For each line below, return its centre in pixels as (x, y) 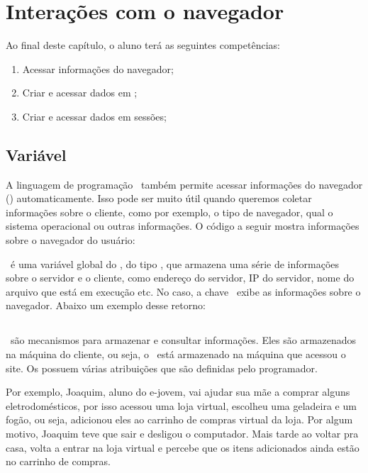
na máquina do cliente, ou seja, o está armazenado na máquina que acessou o (176, 354)
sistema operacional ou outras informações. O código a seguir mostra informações (183, 226)
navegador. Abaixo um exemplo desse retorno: (106, 305)
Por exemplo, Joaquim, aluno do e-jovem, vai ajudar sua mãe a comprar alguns (178, 392)
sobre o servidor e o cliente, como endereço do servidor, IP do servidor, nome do (180, 278)
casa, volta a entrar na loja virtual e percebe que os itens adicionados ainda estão (183, 447)
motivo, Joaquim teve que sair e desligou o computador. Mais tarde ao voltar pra (182, 433)
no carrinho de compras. (58, 461)
